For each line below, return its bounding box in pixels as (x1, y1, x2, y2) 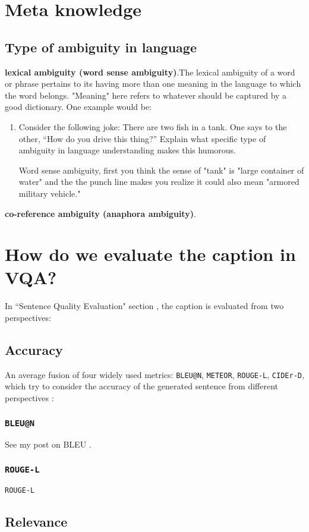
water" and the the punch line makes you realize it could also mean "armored (18, 175, 299, 188)
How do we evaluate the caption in (5, 242, 296, 266)
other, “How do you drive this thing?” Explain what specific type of (18, 132, 266, 144)
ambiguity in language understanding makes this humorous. (18, 144, 236, 156)
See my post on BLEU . (5, 438, 92, 451)
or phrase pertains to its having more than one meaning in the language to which (5, 77, 301, 90)
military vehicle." (18, 187, 81, 199)
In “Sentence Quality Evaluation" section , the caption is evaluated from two (5, 300, 284, 312)
